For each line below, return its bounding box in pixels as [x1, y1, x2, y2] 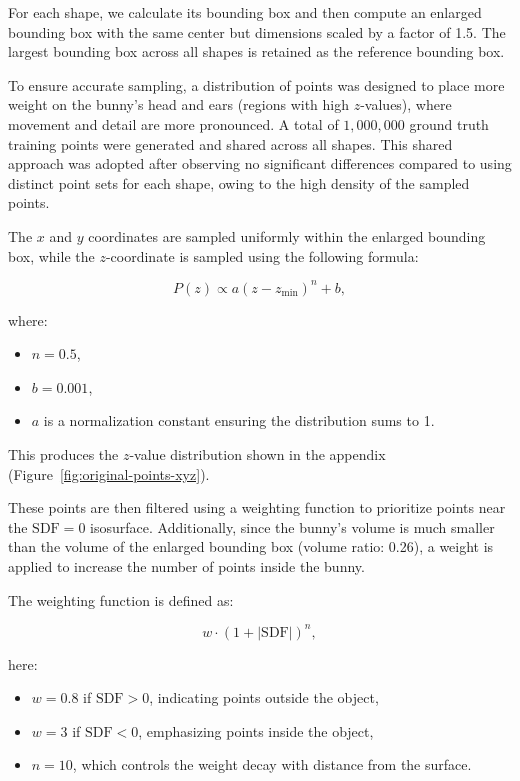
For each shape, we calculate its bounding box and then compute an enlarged [8, 2, 482, 22]
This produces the [8, 444, 119, 464]
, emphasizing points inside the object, [138, 720, 374, 741]
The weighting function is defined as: [8, 589, 234, 610]
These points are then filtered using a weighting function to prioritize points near [8, 497, 506, 518]
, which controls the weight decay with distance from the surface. [72, 754, 472, 775]
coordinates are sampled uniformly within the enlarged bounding [88, 225, 486, 246]
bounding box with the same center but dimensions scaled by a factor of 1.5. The [8, 21, 506, 42]
